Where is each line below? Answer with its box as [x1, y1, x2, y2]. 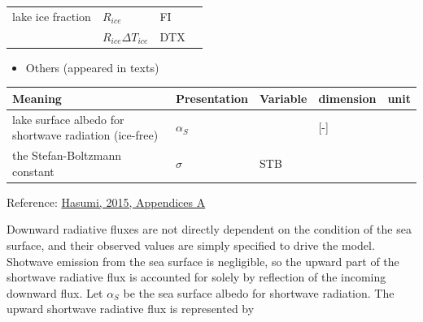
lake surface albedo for [12, 110, 124, 127]
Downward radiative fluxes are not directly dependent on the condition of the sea [7, 221, 412, 238]
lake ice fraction [12, 7, 91, 24]
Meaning [12, 89, 62, 106]
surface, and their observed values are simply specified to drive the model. [7, 236, 375, 253]
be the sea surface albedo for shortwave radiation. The [123, 284, 395, 301]
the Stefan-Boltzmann [12, 147, 121, 164]
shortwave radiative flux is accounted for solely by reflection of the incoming [7, 268, 386, 286]
